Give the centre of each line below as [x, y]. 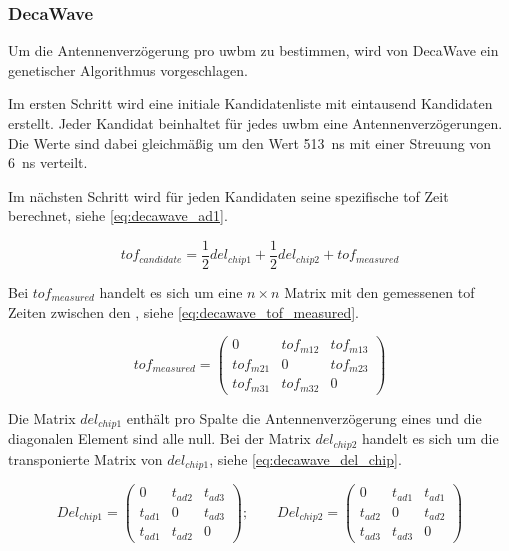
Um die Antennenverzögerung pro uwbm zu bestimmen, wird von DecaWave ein [253, 50]
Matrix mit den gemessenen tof [379, 292]
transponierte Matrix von [85, 458]
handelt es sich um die [430, 438]
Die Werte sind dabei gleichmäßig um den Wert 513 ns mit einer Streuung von [250, 142]
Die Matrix [42, 417]
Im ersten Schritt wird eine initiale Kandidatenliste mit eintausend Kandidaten [250, 103]
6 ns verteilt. [48, 162]
